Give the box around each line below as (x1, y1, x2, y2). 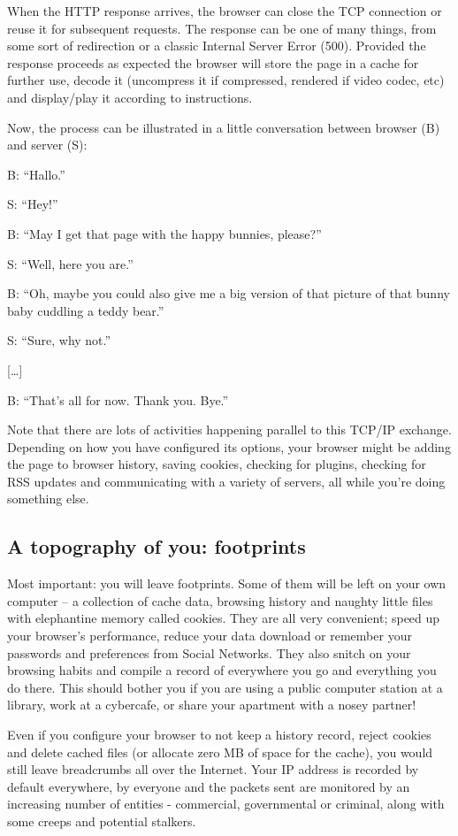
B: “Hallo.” (7, 165, 65, 183)
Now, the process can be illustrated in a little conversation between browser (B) (7, 118, 440, 136)
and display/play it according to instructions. (7, 88, 253, 106)
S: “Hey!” (7, 195, 58, 213)
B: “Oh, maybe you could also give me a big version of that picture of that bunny (7, 284, 450, 303)
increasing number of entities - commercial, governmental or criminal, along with (7, 794, 445, 813)
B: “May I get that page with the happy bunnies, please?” (7, 224, 322, 242)
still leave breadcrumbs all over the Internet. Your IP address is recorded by (7, 760, 419, 778)
